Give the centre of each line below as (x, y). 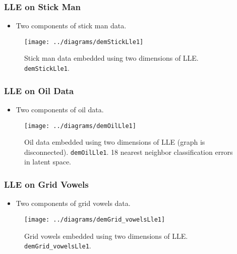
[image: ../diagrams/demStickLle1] (84, 42)
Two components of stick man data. (71, 26)
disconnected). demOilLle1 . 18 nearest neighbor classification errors (129, 152)
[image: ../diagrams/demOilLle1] (80, 126)
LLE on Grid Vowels (46, 184)
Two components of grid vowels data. (73, 203)
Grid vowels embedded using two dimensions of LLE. (106, 236)
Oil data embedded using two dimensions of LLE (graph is (115, 142)
